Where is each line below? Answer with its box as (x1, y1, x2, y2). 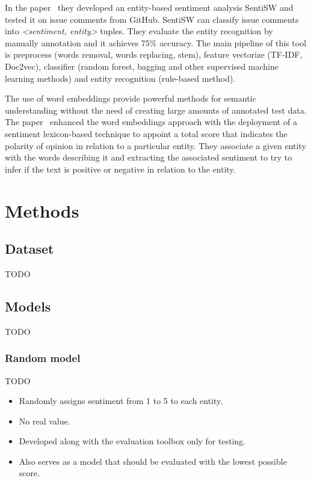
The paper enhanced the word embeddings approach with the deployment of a (5, 115, 297, 128)
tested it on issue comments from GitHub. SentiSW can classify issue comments (5, 13, 299, 25)
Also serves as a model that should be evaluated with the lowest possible (19, 455, 287, 467)
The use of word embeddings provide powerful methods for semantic (5, 92, 256, 105)
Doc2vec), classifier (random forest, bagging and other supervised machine (5, 60, 279, 72)
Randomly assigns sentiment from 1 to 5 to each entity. (19, 394, 223, 407)
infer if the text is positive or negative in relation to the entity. (5, 162, 236, 175)
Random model (5, 351, 81, 366)
